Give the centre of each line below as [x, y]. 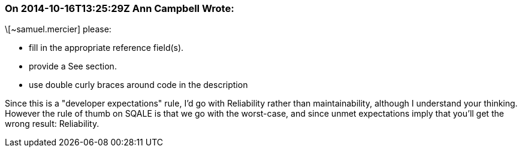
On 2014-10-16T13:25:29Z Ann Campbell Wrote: [120, 8]
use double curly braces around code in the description [138, 85]
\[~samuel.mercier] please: [58, 29]
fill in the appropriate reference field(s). [106, 48]
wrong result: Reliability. [52, 124]
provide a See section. [73, 66]
